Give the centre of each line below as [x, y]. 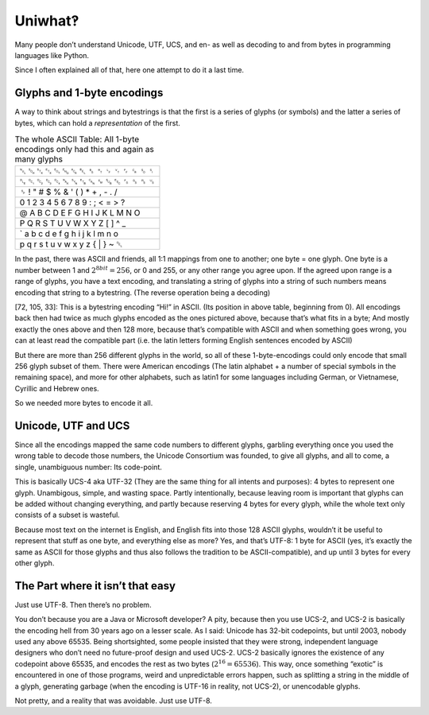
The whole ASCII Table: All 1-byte [77, 139]
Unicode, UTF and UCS [72, 426]
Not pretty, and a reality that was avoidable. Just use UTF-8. [113, 701]
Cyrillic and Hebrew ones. [57, 388]
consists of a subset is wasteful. [68, 515]
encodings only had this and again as [84, 150]
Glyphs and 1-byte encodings [89, 93]
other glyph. [35, 563]
